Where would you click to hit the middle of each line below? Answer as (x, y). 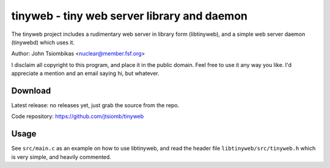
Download (31, 90)
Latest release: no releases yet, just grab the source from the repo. (95, 105)
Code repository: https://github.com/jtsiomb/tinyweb (78, 116)
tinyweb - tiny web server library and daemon (129, 16)
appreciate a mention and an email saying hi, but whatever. (86, 74)
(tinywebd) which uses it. (43, 42)
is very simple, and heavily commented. (61, 157)
